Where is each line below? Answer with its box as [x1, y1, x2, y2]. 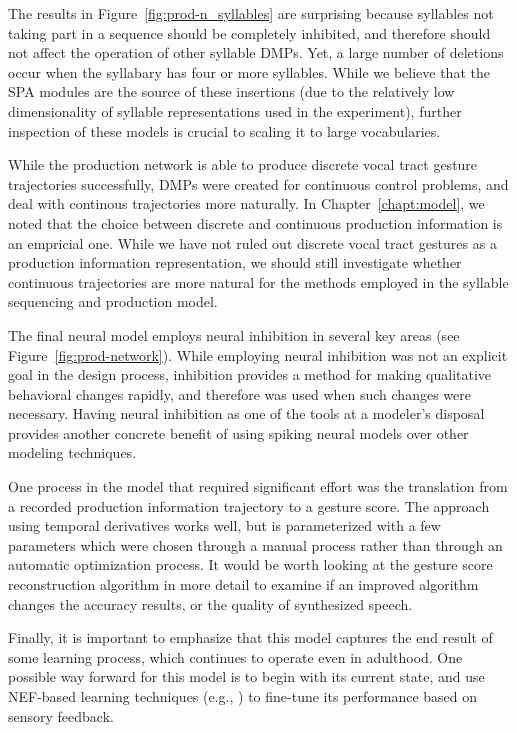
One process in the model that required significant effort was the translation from [8, 476, 508, 497]
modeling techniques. [8, 442, 137, 463]
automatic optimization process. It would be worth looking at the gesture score [8, 554, 493, 575]
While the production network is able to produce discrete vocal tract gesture [8, 154, 478, 175]
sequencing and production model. [8, 291, 218, 312]
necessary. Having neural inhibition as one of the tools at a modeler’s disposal [8, 403, 485, 424]
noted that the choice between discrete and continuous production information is [8, 212, 503, 233]
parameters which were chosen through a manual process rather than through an [8, 534, 503, 555]
